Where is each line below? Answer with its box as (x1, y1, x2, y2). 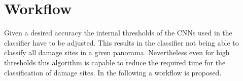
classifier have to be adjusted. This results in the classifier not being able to (4, 37, 239, 48)
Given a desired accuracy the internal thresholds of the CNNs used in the (4, 27, 232, 38)
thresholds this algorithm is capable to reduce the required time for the (4, 57, 226, 67)
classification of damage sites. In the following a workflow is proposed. (4, 67, 222, 77)
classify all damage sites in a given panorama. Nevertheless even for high (4, 47, 230, 58)
